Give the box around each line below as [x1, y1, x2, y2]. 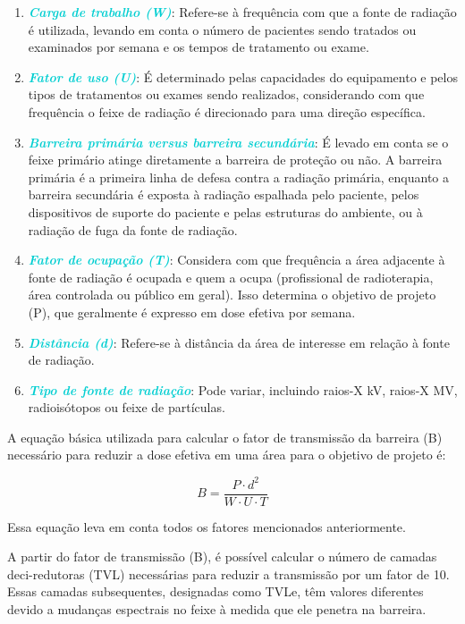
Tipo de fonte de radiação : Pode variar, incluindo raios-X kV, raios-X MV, [28, 380, 458, 399]
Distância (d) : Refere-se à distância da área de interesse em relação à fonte [28, 333, 450, 351]
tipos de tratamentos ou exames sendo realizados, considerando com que [28, 85, 425, 104]
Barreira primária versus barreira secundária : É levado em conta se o [28, 132, 449, 151]
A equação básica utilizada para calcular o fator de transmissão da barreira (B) [7, 427, 443, 446]
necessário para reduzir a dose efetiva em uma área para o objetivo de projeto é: [7, 445, 446, 464]
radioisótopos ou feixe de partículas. [28, 398, 225, 417]
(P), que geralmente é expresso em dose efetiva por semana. [28, 302, 356, 321]
